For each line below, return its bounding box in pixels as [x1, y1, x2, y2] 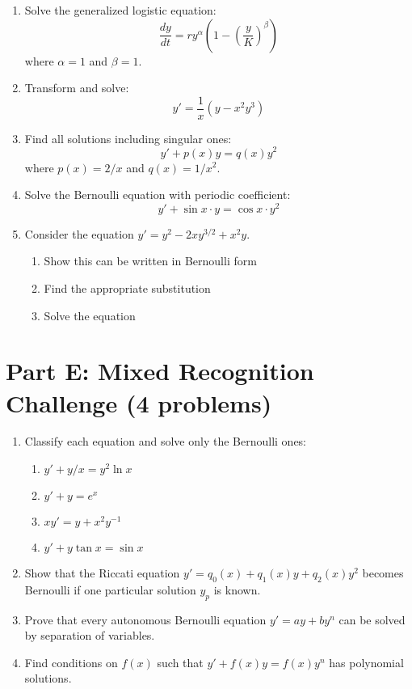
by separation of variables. [24, 627, 155, 644]
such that [157, 653, 204, 670]
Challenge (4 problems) [6, 386, 272, 419]
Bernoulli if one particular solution [24, 581, 196, 598]
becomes [362, 564, 404, 581]
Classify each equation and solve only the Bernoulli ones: [24, 433, 307, 450]
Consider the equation [24, 225, 134, 242]
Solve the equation [44, 306, 136, 323]
